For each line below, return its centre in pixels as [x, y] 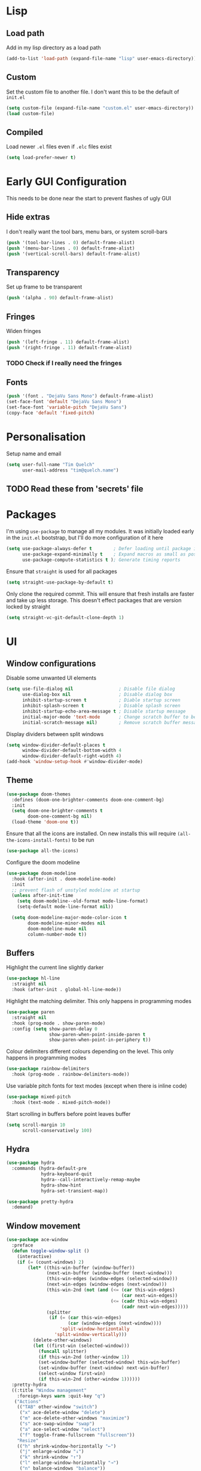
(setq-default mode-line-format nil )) [65, 907]
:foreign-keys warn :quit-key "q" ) [61, 1396]
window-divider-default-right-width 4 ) [71, 756]
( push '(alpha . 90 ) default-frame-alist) [60, 298]
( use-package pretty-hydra [40, 1202]
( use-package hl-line [33, 978]
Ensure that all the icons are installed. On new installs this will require [91, 834]
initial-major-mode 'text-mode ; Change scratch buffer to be [109, 717]
